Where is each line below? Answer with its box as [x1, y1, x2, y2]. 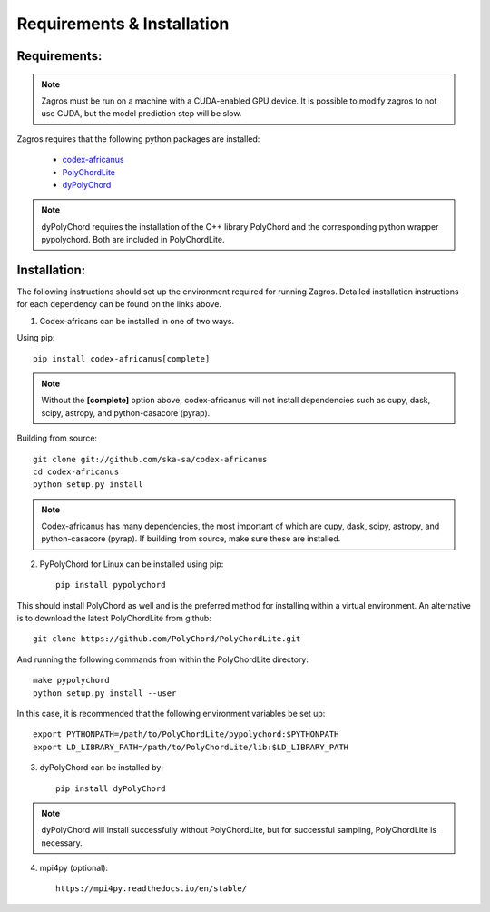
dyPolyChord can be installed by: [39, 762, 163, 773]
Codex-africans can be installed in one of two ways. [39, 315, 235, 326]
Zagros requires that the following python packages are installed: [16, 133, 260, 144]
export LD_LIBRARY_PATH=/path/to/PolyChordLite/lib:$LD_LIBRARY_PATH [33, 741, 349, 752]
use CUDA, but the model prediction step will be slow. [41, 108, 242, 119]
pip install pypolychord [55, 580, 166, 590]
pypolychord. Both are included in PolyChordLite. [41, 234, 226, 245]
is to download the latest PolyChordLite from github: [16, 613, 212, 624]
